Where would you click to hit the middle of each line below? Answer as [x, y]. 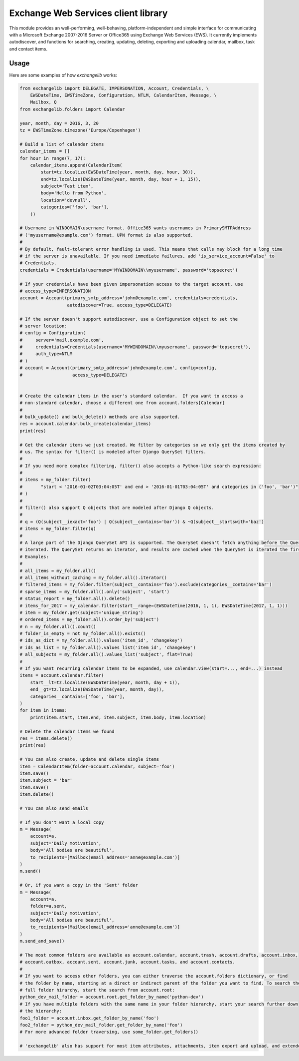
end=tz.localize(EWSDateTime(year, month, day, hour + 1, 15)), [121, 179]
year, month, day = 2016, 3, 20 [59, 123]
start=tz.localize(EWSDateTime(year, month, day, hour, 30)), [118, 172]
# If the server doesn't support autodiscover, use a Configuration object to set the [129, 319]
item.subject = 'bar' [46, 780]
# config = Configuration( [53, 333]
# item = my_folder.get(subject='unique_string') [81, 612]
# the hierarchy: [41, 1011]
